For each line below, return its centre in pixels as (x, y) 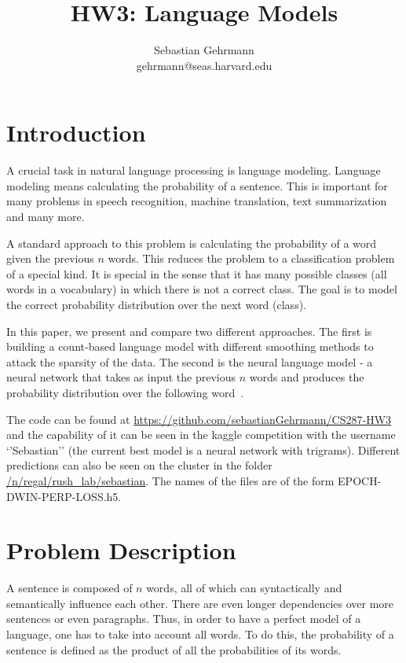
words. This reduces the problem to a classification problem (251, 258)
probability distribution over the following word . (125, 392)
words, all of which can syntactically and (244, 588)
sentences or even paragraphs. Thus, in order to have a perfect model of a (184, 619)
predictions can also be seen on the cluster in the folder (139, 465)
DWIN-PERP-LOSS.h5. (64, 496)
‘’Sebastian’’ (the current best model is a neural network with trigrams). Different (203, 449)
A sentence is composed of (69, 588)
